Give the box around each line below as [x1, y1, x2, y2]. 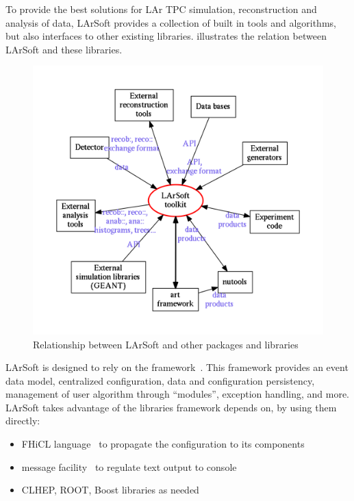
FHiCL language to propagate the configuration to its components [21, 437, 305, 451]
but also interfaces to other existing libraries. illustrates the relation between [5, 29, 327, 43]
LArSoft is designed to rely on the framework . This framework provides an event [5, 360, 349, 374]
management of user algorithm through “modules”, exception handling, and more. [5, 387, 350, 401]
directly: [5, 413, 40, 428]
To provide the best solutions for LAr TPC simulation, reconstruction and [5, 2, 317, 16]
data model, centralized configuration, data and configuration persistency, [5, 373, 315, 387]
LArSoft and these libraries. [5, 42, 123, 56]
